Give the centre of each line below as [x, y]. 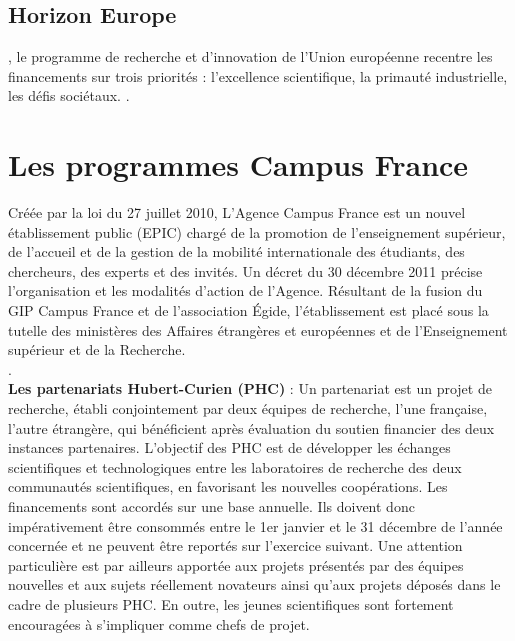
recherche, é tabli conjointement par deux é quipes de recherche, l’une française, [248, 408]
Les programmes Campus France [238, 164]
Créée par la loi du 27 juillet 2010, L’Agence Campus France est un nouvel [237, 212]
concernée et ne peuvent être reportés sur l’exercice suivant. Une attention [235, 545]
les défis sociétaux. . [69, 95]
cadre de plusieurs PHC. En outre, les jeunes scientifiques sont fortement [231, 603]
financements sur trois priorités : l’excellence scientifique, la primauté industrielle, [258, 75]
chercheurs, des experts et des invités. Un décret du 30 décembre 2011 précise [245, 270]
